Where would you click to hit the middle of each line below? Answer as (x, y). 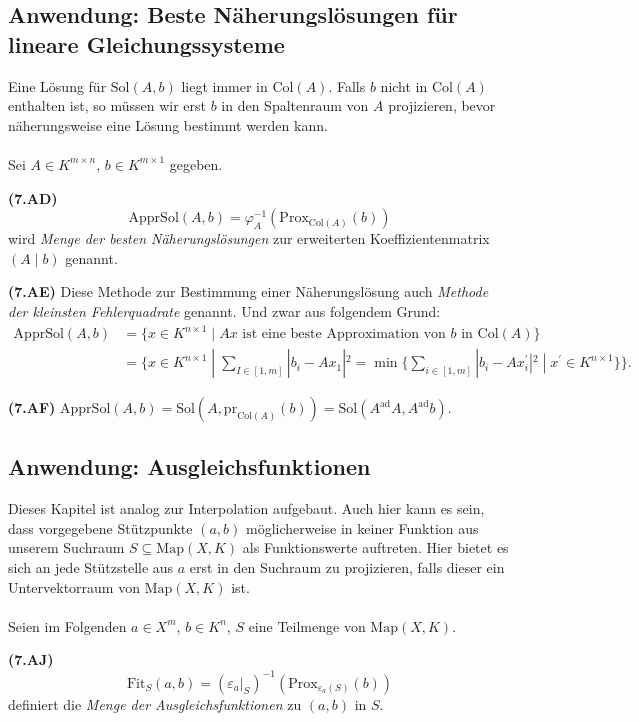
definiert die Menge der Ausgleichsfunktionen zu (155, 703)
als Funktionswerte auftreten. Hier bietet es (375, 547)
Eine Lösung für (57, 85)
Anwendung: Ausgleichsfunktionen (189, 466)
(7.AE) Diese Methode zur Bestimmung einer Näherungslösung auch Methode (248, 291)
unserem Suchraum (66, 547)
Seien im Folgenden (67, 625)
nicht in (404, 85)
